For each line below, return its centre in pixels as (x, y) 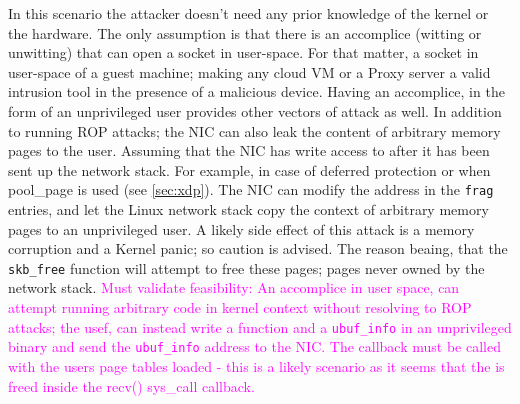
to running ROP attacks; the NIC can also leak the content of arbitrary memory (254, 130)
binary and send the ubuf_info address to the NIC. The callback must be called (254, 346)
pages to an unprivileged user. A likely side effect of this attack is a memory (241, 228)
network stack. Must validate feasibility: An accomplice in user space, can (234, 287)
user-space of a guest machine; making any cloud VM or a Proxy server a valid (249, 71)
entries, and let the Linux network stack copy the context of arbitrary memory (248, 209)
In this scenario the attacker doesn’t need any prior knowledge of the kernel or (248, 13)
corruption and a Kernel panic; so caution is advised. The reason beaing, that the (258, 248)
